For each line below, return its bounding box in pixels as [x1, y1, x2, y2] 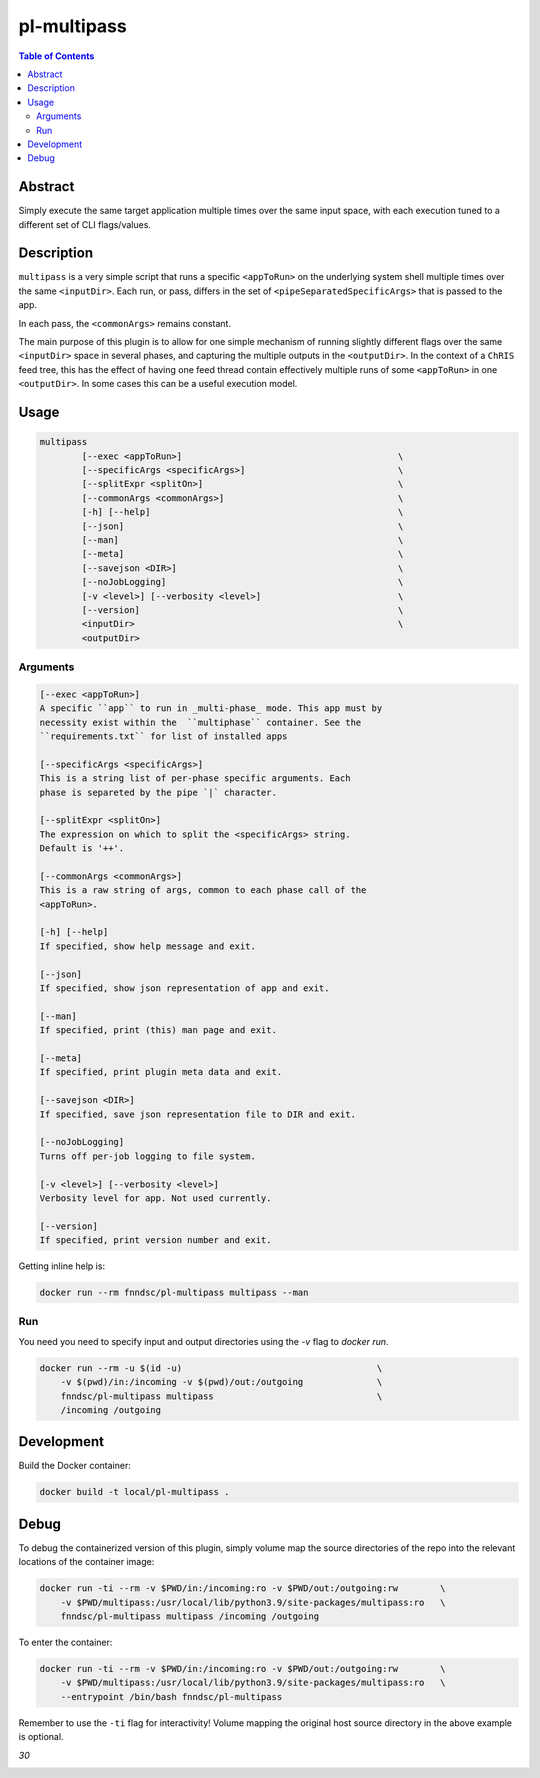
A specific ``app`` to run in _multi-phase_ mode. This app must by [39, 703, 383, 714]
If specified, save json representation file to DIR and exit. [39, 1108, 357, 1120]
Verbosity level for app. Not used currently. [39, 1192, 272, 1204]
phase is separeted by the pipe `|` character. [39, 786, 277, 798]
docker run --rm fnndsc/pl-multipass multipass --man [39, 1287, 309, 1299]
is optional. [18, 1731, 64, 1743]
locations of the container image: [18, 1556, 155, 1568]
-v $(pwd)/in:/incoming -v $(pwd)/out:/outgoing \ [60, 1376, 383, 1388]
